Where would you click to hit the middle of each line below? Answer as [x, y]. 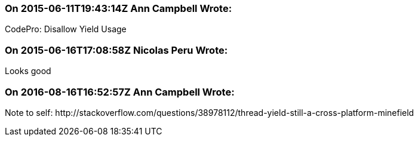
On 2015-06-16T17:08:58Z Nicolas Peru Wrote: [116, 50]
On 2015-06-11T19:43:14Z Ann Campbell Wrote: [119, 8]
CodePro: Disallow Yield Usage [66, 29]
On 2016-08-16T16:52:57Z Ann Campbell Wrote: [120, 92]
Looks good [28, 71]
